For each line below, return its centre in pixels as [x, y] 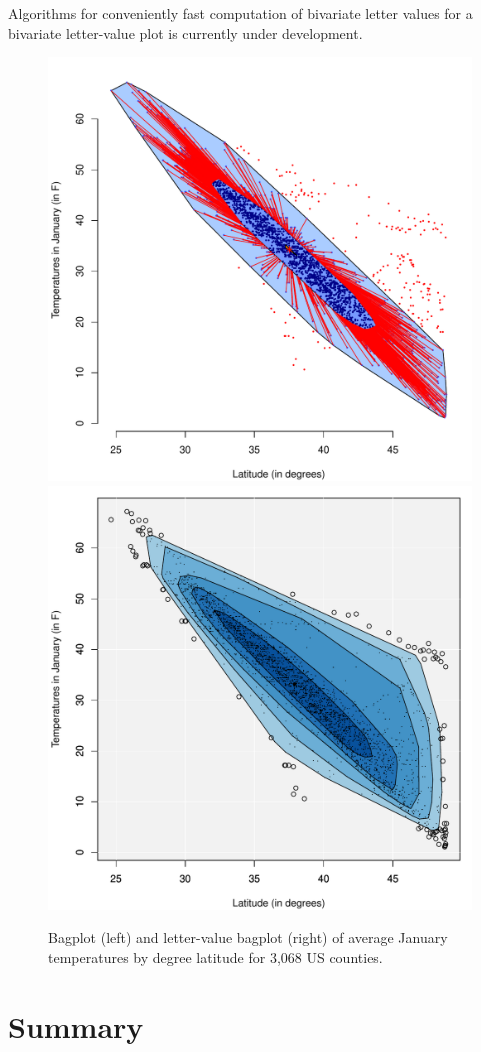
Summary [76, 1025]
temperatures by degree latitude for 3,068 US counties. [215, 956]
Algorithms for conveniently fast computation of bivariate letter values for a [240, 13]
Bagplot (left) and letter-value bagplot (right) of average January [248, 937]
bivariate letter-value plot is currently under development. [185, 32]
